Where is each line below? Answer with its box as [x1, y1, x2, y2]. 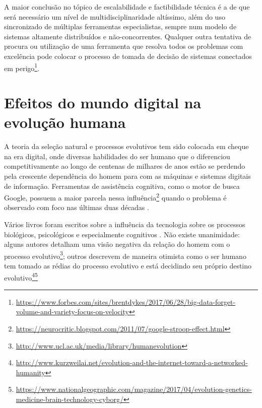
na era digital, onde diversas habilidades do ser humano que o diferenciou [4, 151, 230, 161]
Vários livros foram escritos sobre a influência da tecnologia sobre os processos [4, 219, 245, 229]
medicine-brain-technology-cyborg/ [16, 393, 124, 404]
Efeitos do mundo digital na [4, 92, 202, 112]
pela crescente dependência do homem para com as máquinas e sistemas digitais [4, 170, 251, 181]
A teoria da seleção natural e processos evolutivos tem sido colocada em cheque [4, 141, 249, 152]
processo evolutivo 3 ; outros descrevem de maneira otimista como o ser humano [4, 249, 246, 261]
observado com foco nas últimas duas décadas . [4, 202, 149, 213]
